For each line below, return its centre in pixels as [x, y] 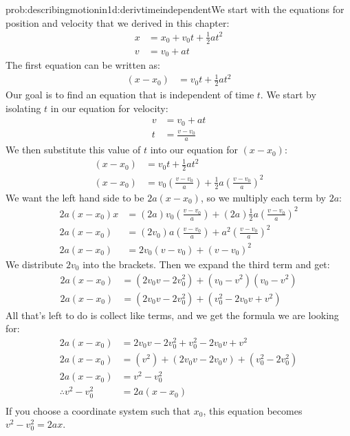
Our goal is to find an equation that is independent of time [130, 95]
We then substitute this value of [73, 150]
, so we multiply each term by [263, 197]
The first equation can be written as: [83, 65]
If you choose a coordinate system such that [98, 410]
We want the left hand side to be [75, 197]
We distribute [34, 264]
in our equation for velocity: [109, 108]
